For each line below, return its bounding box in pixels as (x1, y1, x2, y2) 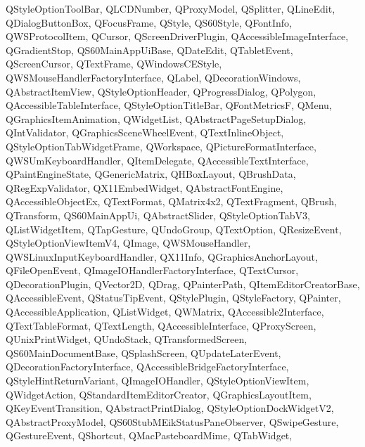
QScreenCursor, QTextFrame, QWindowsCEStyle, (6, 56, 222, 71)
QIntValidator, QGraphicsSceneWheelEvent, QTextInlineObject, (6, 125, 284, 140)
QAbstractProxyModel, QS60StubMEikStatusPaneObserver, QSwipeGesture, (6, 414, 339, 429)
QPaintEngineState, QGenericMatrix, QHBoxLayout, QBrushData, (6, 167, 296, 181)
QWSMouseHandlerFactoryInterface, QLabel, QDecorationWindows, (6, 70, 301, 84)
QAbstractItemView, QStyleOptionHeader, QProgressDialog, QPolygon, (6, 84, 316, 98)
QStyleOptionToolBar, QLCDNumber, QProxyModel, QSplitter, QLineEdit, (6, 1, 335, 15)
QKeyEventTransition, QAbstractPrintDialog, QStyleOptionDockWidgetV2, (6, 401, 334, 415)
